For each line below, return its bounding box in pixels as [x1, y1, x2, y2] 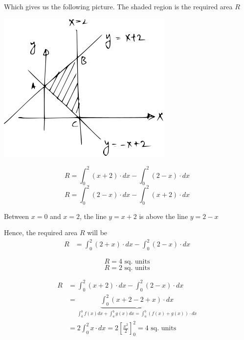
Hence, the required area [4, 227, 78, 238]
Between [4, 211, 29, 221]
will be [87, 227, 108, 238]
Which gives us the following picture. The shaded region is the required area [4, 1, 233, 11]
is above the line [139, 211, 188, 221]
